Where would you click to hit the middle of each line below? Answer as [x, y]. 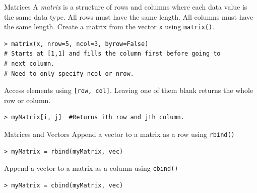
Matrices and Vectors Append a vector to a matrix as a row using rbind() [119, 134]
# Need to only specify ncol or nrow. [69, 74]
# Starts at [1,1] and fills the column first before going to [112, 54]
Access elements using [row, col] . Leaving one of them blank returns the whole [129, 90]
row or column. [27, 100]
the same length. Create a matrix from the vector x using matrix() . [109, 27]
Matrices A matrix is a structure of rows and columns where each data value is [126, 7]
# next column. [29, 64]
